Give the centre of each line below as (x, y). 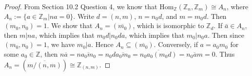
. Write (84, 16)
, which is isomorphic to (168, 25)
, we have (61, 44)
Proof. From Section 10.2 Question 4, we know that (81, 6)
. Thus (225, 53)
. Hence (102, 44)
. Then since (226, 35)
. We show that (70, 25)
